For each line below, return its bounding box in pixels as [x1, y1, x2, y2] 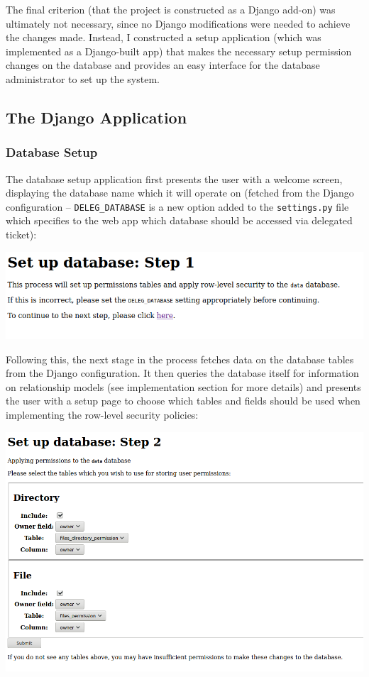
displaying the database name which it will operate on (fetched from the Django [6, 185, 354, 200]
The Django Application [6, 106, 187, 128]
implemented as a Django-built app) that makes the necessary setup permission [6, 43, 352, 58]
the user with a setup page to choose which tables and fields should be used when [6, 393, 360, 408]
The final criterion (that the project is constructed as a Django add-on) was [6, 2, 336, 16]
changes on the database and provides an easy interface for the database [6, 57, 320, 72]
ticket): [6, 227, 37, 241]
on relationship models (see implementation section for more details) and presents [6, 379, 361, 394]
